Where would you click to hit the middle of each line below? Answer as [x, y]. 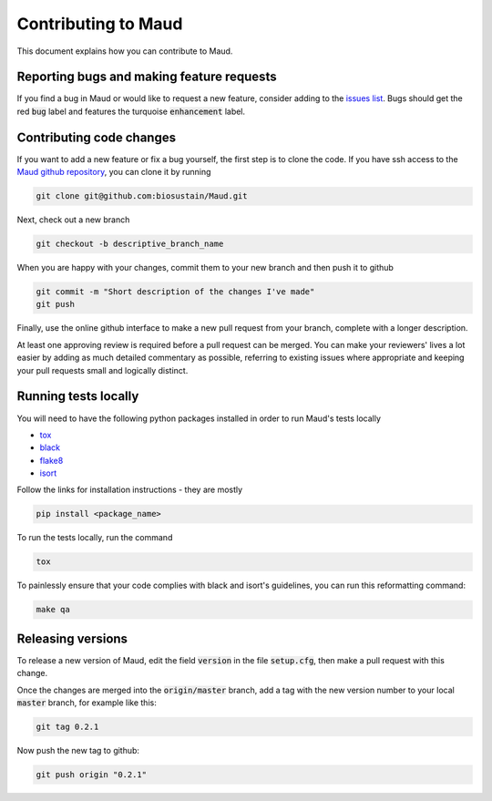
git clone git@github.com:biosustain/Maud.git [142, 196]
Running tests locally [78, 396]
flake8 [51, 460]
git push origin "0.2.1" [92, 775]
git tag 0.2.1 [67, 727]
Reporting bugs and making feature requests [147, 77]
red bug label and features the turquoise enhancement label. [131, 111]
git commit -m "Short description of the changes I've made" [175, 292]
